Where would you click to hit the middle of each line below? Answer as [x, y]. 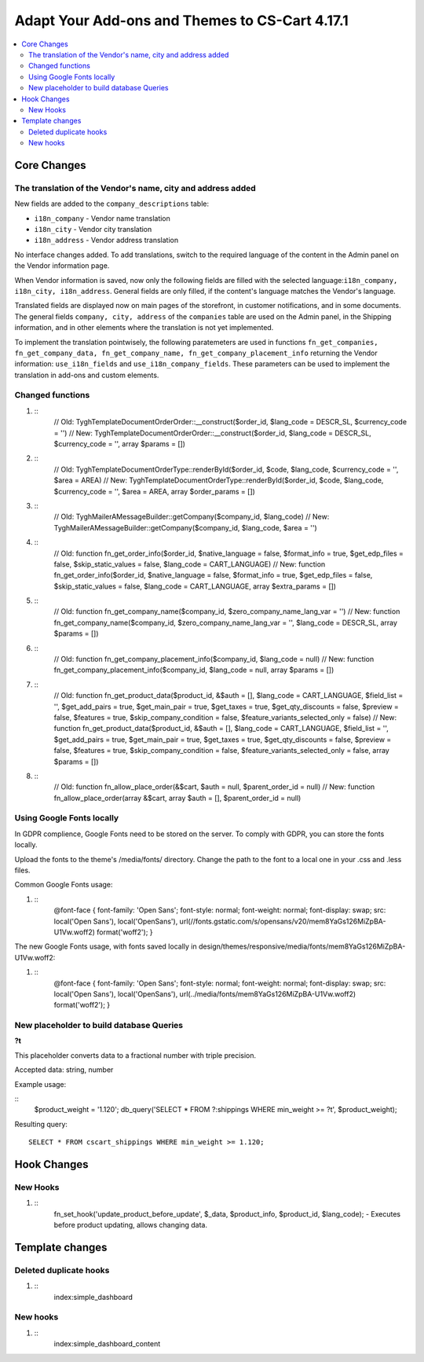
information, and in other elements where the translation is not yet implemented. [144, 328]
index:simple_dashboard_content [107, 1344]
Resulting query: [41, 1124]
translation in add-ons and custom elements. [87, 375]
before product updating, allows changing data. [131, 1225]
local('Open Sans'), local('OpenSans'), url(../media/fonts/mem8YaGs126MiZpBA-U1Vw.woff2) [205, 993]
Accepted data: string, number [64, 1070]
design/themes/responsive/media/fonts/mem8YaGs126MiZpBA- [302, 946]
